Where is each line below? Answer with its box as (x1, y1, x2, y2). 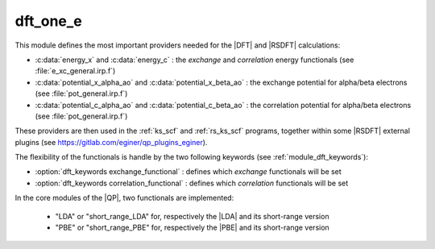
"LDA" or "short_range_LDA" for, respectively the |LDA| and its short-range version (55, 211, 329, 221)
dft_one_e (14, 12, 82, 30)
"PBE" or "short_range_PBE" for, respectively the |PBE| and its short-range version (55, 222, 329, 233)
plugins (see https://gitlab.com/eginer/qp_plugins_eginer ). (14, 137, 208, 147)
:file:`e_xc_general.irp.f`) (35, 66, 116, 76)
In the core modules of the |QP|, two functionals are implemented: (14, 193, 234, 203)
